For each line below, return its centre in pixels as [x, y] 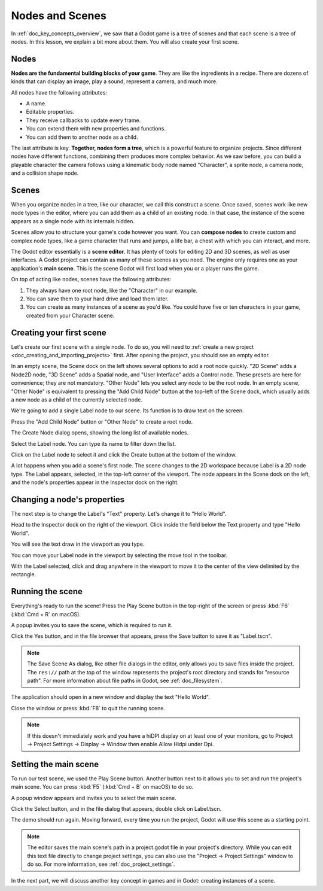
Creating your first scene [59, 332]
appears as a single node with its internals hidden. [73, 221]
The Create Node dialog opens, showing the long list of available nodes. [100, 433]
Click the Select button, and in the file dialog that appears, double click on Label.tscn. [116, 809]
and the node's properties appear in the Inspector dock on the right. [95, 482]
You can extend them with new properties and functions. [96, 129]
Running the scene [47, 592]
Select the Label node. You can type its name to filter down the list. [94, 443]
